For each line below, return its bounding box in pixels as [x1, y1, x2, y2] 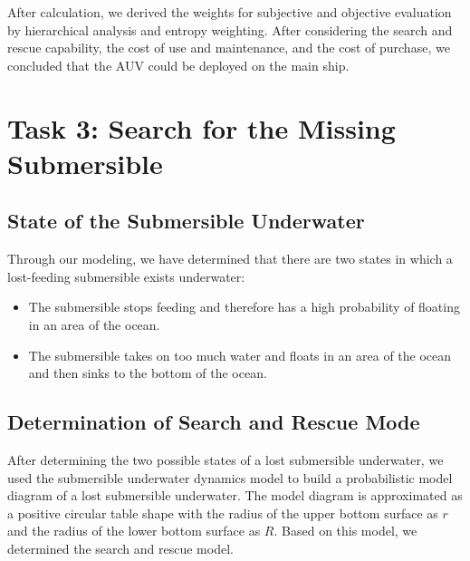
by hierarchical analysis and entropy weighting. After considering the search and [7, 20, 453, 39]
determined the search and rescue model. [7, 538, 234, 557]
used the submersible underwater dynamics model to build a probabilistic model [7, 468, 453, 487]
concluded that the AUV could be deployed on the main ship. [7, 55, 350, 74]
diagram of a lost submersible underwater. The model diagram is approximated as [7, 486, 463, 505]
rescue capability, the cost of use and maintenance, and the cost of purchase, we [7, 38, 450, 57]
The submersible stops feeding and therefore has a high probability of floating [28, 297, 460, 316]
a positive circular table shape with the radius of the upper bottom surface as [7, 503, 438, 522]
